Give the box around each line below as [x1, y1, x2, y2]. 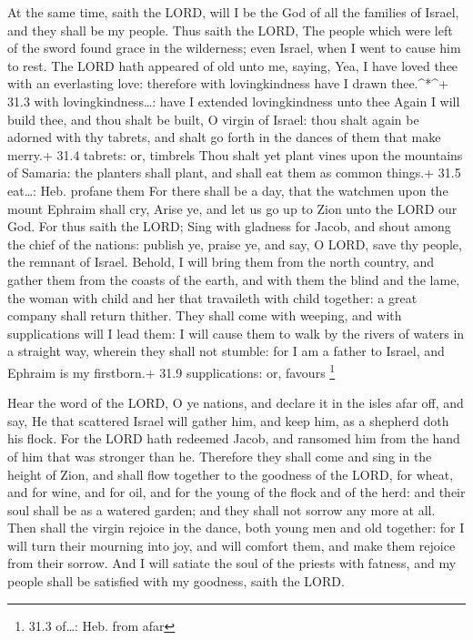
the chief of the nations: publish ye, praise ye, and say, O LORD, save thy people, [7, 234, 462, 253]
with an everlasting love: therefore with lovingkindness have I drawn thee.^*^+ [7, 74, 448, 93]
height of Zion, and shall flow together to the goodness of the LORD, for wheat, [7, 464, 454, 483]
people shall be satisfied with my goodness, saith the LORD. [7, 572, 345, 591]
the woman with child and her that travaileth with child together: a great [7, 288, 418, 307]
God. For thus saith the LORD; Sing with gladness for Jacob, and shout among [7, 217, 451, 236]
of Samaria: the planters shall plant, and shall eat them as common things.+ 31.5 [7, 163, 461, 182]
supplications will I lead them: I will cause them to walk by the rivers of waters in [7, 323, 465, 342]
